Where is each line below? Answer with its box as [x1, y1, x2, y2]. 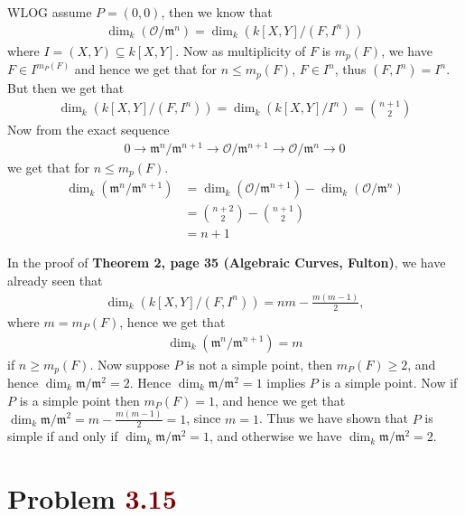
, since [186, 408, 221, 427]
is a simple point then [19, 390, 140, 409]
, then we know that [161, 3, 273, 21]
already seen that [7, 271, 103, 289]
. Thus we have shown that [258, 408, 409, 427]
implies [266, 373, 306, 392]
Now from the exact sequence [7, 120, 170, 139]
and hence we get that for [74, 60, 217, 79]
